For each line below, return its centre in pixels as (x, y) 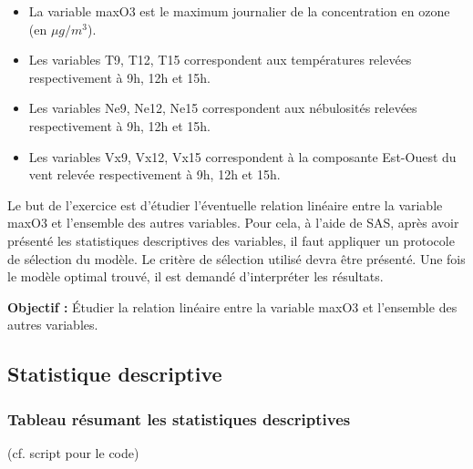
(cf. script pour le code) (73, 452)
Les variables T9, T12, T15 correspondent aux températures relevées (220, 60)
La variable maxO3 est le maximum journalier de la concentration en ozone (239, 11)
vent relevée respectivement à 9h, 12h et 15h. (154, 174)
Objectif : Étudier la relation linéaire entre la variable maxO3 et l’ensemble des (232, 306)
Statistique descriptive (115, 374)
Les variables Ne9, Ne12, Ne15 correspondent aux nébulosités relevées (223, 108)
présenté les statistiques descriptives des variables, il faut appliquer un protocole (231, 240)
